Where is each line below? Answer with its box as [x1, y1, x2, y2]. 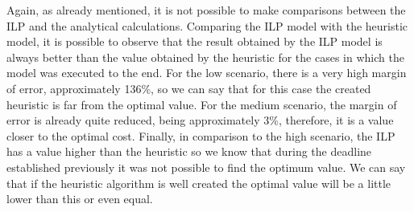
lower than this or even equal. [6, 190, 153, 207]
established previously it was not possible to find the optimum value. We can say [6, 158, 406, 175]
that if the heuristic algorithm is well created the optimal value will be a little [6, 174, 391, 191]
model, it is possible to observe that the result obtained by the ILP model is [6, 33, 383, 50]
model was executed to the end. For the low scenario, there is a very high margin [6, 64, 407, 81]
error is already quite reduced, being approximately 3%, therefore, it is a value [6, 112, 394, 128]
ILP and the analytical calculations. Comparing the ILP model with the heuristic [6, 17, 408, 34]
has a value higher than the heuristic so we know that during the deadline [6, 143, 372, 160]
